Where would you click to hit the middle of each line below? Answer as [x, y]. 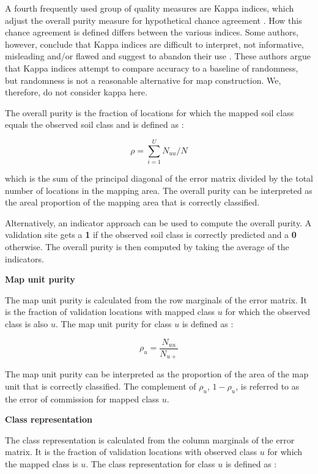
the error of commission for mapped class [82, 398]
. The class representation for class [150, 463]
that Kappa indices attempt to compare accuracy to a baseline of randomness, [152, 68]
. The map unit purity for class [113, 324]
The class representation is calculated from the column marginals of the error [150, 439]
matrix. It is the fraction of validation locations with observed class [131, 452]
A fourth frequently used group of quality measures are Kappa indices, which [150, 8]
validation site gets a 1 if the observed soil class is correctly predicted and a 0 [151, 235]
